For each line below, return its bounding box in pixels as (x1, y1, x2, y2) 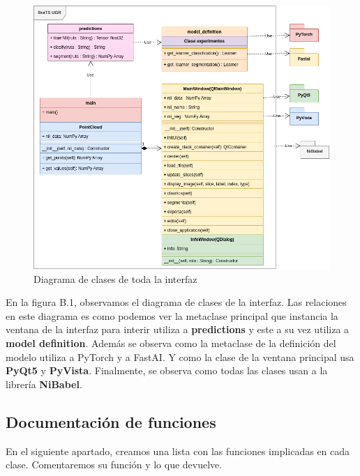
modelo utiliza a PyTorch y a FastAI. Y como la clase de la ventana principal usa (6, 349, 354, 364)
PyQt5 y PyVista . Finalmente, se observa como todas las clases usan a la (6, 363, 328, 378)
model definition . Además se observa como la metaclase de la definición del (6, 336, 336, 351)
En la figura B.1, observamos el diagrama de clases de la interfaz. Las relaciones (6, 295, 347, 309)
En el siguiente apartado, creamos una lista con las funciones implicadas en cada (6, 443, 350, 458)
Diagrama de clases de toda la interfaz (33, 271, 197, 286)
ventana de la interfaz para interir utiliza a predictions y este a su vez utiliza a (6, 322, 350, 337)
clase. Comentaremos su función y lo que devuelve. (6, 457, 223, 472)
